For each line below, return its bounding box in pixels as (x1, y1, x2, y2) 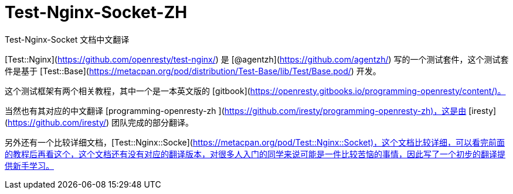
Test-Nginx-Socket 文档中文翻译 (5, 34, 130, 44)
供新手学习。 (5, 160, 54, 171)
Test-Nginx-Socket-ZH (5, 2, 188, 22)
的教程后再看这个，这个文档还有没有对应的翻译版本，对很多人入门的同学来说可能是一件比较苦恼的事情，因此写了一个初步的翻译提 (5, 148, 505, 159)
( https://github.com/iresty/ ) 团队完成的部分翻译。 (5, 117, 194, 127)
